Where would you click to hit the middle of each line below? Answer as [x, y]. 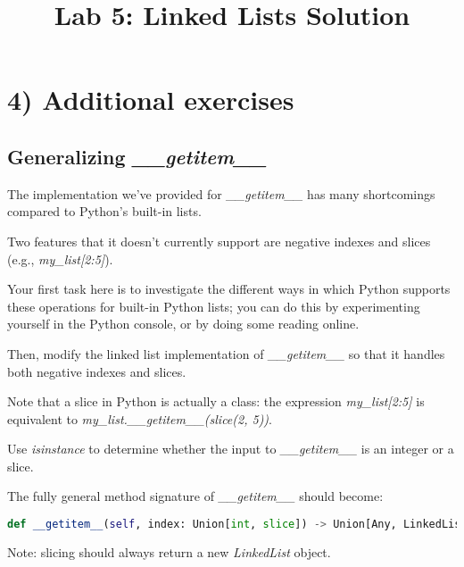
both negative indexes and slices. [97, 371]
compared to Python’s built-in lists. [104, 211]
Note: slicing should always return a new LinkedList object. [169, 551]
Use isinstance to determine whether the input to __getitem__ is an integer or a [231, 449]
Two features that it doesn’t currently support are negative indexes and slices [219, 241]
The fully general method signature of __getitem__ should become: [195, 496]
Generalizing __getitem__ [137, 156]
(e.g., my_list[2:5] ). [60, 258]
